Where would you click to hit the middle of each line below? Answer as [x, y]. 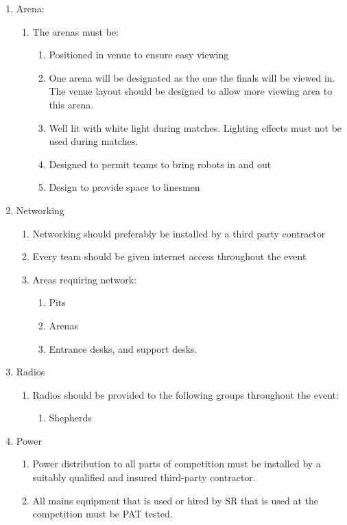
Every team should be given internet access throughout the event [169, 256]
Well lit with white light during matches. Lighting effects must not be [195, 127]
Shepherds [70, 418]
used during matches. [94, 141]
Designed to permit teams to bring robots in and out [160, 164]
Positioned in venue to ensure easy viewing [139, 55]
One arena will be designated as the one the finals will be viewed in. [192, 77]
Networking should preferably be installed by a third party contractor [179, 233]
